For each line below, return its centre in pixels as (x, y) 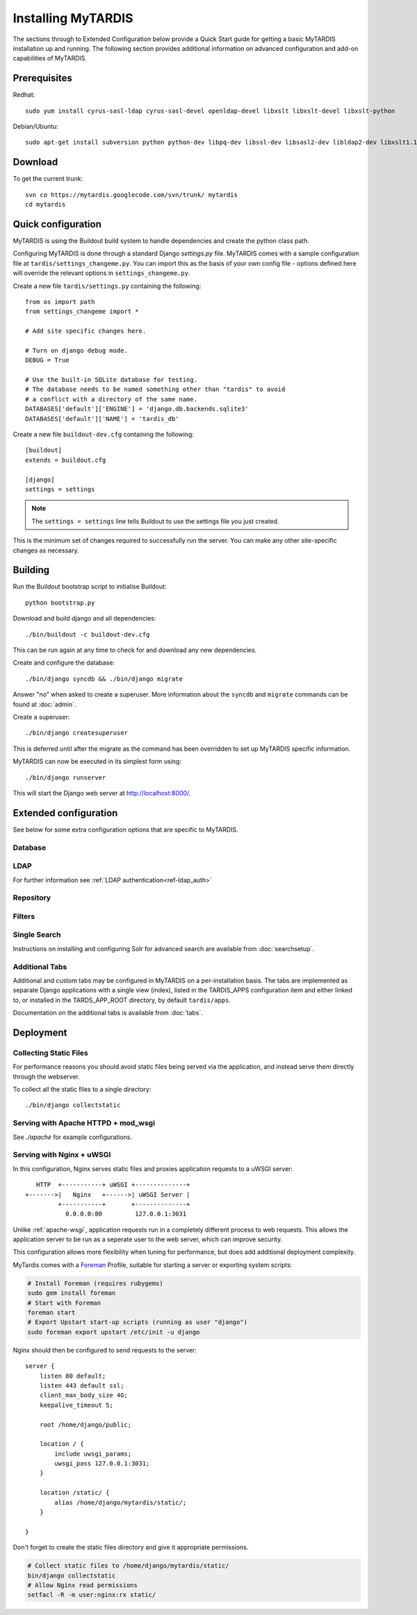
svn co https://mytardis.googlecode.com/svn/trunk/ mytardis (131, 194)
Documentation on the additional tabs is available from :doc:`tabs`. (108, 1013)
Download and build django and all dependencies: (84, 619)
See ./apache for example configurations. (72, 1137)
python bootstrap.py (60, 603)
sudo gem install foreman (72, 1293)
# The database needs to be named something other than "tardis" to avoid (155, 389)
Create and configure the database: (64, 663)
